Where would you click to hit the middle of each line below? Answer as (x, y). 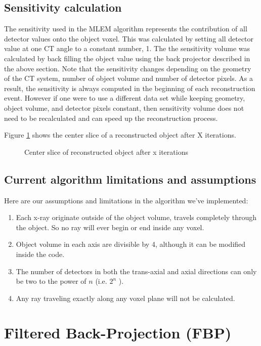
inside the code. (40, 254)
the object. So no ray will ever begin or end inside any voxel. (110, 227)
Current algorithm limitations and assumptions (130, 179)
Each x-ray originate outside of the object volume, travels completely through (136, 217)
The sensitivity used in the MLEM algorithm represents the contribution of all (126, 29)
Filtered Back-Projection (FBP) (118, 333)
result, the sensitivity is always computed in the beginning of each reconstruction (130, 88)
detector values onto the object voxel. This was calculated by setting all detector (129, 38)
